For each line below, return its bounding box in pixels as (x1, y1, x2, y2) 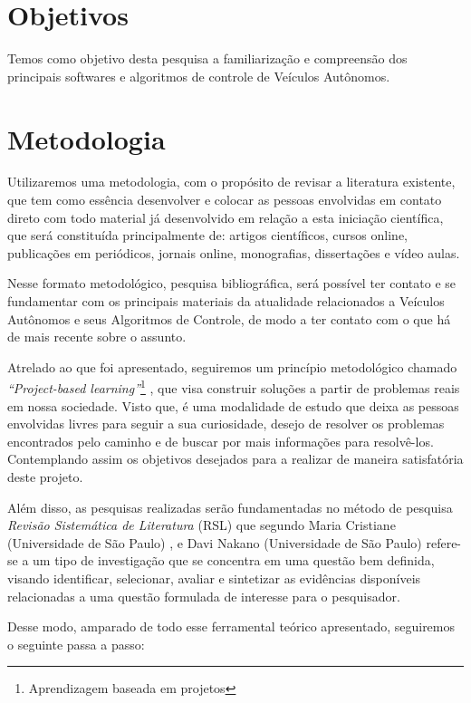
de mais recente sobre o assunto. (7, 327, 187, 346)
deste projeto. (7, 467, 83, 486)
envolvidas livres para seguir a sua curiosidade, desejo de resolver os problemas (7, 414, 445, 433)
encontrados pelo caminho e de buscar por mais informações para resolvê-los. (7, 431, 434, 450)
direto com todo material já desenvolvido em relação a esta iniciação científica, (7, 207, 444, 226)
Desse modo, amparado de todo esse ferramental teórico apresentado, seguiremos (7, 617, 456, 636)
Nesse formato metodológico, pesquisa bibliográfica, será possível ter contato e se (7, 274, 456, 293)
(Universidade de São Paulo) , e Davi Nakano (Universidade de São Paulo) (7, 533, 422, 552)
